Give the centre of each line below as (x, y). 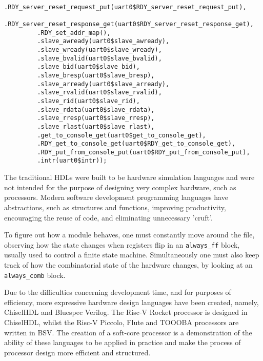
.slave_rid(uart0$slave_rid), (88, 101)
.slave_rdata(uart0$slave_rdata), (96, 109)
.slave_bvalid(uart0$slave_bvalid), (99, 58)
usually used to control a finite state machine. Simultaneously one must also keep (132, 255)
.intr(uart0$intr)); (72, 161)
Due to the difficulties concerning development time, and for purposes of (118, 292)
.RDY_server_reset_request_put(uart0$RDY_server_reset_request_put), (125, 7)
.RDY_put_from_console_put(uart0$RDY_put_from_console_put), (144, 152)
